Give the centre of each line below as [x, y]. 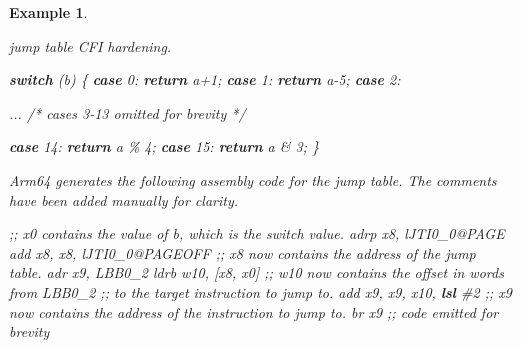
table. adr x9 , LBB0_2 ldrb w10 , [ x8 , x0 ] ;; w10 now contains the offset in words [256, 272]
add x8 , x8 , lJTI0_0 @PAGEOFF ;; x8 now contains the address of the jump [242, 252]
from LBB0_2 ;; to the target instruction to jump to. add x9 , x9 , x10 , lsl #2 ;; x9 [260, 291]
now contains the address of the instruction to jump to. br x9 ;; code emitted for [254, 311]
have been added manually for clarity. [124, 199]
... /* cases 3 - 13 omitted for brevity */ [127, 112]
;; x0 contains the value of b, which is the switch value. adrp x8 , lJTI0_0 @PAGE [257, 233]
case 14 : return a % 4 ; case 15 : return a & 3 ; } [164, 146]
